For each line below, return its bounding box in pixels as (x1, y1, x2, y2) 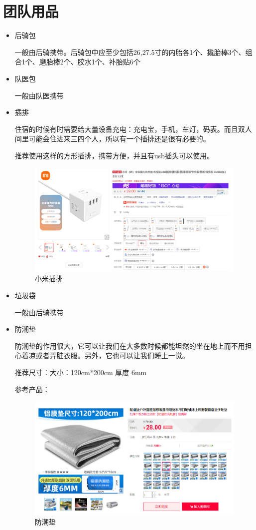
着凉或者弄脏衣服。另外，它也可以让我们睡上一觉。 (21, 350, 189, 361)
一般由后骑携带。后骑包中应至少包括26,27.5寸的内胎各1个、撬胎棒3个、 (14, 46, 246, 57)
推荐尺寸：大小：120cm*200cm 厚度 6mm (14, 367, 147, 377)
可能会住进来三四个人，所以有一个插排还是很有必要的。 (28, 133, 210, 144)
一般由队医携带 (14, 90, 64, 100)
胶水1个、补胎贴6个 (77, 56, 140, 67)
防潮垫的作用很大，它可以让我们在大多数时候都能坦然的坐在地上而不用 (14, 340, 245, 351)
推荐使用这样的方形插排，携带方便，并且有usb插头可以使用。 (14, 150, 214, 160)
